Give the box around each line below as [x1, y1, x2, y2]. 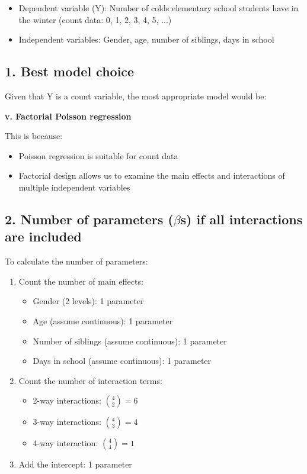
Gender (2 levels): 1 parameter [33, 295, 144, 307]
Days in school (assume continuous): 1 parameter [33, 354, 212, 367]
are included [5, 227, 82, 246]
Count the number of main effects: [18, 275, 143, 287]
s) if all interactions [180, 209, 303, 228]
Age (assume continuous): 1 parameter [33, 314, 173, 327]
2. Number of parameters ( [5, 209, 174, 228]
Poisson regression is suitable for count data [18, 149, 178, 162]
